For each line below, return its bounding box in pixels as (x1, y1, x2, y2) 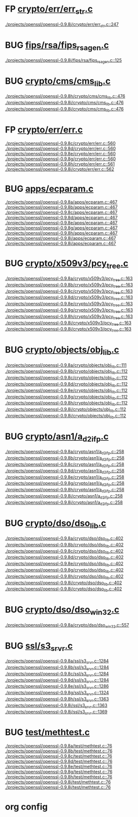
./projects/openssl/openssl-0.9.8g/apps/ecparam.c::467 (5, 225, 118, 231)
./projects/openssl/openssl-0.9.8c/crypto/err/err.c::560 (5, 140, 116, 146)
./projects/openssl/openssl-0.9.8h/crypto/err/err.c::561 (5, 161, 115, 167)
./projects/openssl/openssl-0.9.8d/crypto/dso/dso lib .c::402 (5, 554, 124, 561)
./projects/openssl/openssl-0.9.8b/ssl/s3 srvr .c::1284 (5, 664, 109, 671)
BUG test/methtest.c (5, 727, 90, 738)
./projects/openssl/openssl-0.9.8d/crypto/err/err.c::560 (5, 145, 116, 151)
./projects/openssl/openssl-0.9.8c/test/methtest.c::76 (5, 753, 113, 759)
